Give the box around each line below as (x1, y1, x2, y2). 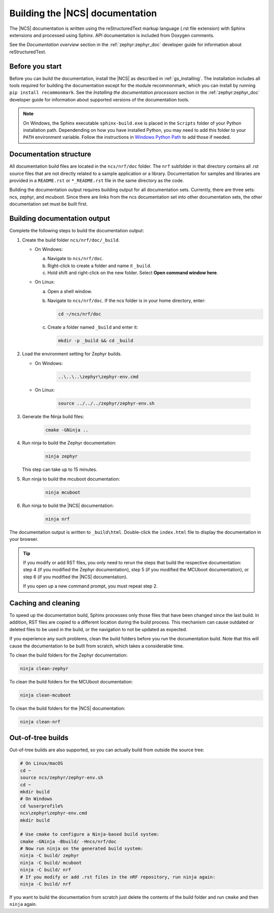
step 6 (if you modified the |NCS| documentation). (23, 573, 128, 580)
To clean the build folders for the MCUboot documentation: (9, 678, 133, 684)
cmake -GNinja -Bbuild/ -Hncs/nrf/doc (20, 838, 117, 844)
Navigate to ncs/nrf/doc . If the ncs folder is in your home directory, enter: (47, 298, 205, 304)
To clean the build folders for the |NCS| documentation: (9, 705, 125, 711)
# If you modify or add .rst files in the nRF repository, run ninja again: (20, 874, 216, 880)
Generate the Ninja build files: (22, 413, 84, 419)
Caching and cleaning (9, 599, 80, 607)
